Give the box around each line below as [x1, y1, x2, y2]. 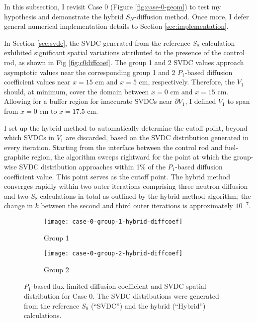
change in [4, 200, 33, 211]
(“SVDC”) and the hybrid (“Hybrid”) [90, 300, 206, 311]
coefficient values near [4, 77, 71, 87]
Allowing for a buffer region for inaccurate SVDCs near [4, 96, 172, 106]
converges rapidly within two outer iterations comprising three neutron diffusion [4, 181, 248, 191]
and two [4, 190, 28, 201]
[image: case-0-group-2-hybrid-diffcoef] [44, 250, 183, 257]
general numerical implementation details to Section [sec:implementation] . [4, 21, 229, 31]
